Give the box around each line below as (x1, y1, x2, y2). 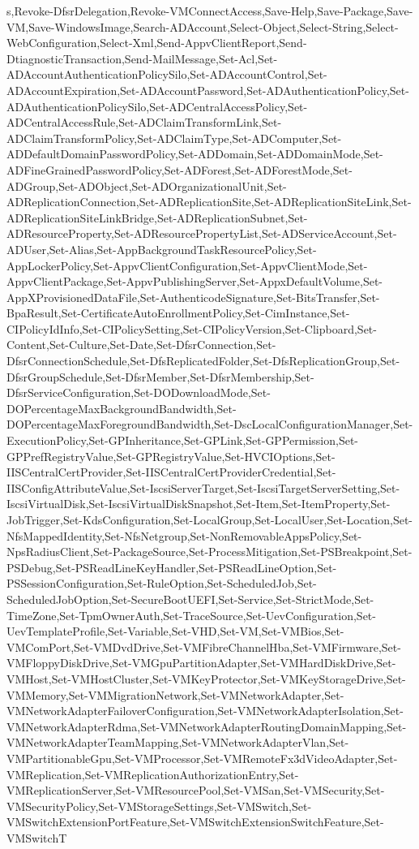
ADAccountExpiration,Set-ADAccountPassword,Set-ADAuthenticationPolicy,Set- (6, 81, 409, 98)
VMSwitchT (6, 829, 67, 846)
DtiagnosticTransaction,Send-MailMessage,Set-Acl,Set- (6, 50, 278, 67)
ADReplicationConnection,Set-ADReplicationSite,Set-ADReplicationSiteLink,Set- (6, 193, 412, 210)
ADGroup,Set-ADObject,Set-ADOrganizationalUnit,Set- (6, 177, 287, 194)
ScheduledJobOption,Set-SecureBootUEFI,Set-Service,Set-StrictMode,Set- (6, 590, 374, 607)
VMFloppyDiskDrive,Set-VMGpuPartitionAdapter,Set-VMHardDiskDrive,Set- (6, 654, 396, 671)
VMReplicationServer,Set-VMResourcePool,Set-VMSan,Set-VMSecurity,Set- (6, 782, 385, 799)
